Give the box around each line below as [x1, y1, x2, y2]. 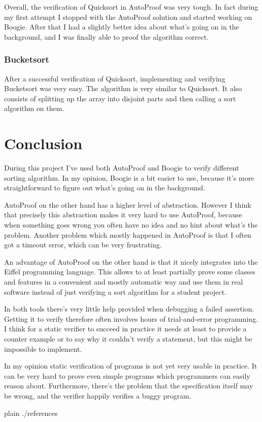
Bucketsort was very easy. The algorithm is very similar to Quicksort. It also [4, 83, 242, 94]
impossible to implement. [4, 343, 82, 354]
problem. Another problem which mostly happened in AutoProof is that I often [4, 229, 251, 240]
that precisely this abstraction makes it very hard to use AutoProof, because [4, 209, 242, 220]
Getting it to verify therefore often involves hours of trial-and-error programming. [4, 313, 258, 324]
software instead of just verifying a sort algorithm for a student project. [4, 286, 227, 297]
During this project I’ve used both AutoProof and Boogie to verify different [4, 162, 239, 173]
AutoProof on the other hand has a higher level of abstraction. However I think [4, 199, 251, 210]
